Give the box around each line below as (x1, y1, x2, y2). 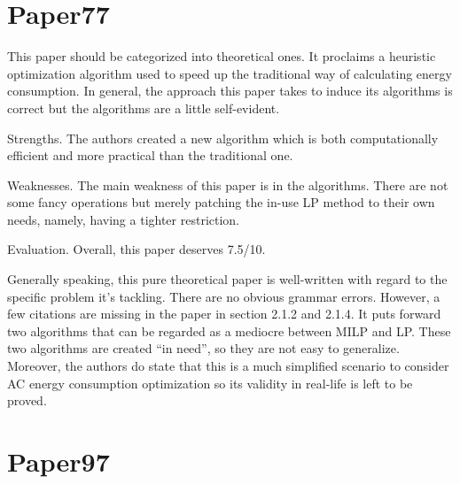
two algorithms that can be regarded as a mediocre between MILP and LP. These (7, 321, 451, 340)
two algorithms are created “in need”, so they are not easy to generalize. (7, 339, 400, 357)
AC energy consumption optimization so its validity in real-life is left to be (7, 373, 413, 392)
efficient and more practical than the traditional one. (7, 146, 293, 165)
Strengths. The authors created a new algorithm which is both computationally (7, 128, 439, 147)
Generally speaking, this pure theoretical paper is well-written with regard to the (7, 270, 448, 288)
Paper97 (7, 443, 110, 479)
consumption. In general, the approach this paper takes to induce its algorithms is (7, 81, 453, 100)
